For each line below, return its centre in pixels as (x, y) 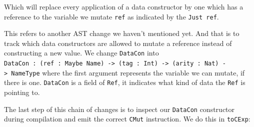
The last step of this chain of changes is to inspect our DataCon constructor (119, 109)
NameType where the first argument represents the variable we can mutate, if (128, 72)
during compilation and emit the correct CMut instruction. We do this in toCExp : (127, 119)
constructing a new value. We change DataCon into (81, 53)
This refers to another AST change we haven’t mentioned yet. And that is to (122, 33)
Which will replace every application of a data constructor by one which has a (124, 6)
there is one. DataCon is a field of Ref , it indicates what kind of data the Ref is (125, 82)
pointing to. (22, 92)
